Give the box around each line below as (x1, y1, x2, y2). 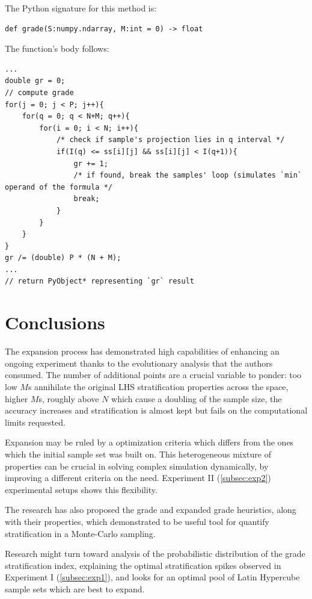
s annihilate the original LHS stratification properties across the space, (28, 380, 289, 393)
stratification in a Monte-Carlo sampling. (5, 527, 156, 539)
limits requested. (5, 415, 66, 428)
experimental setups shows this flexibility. (5, 483, 158, 495)
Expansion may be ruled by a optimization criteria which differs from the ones (5, 436, 294, 448)
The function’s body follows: (5, 42, 109, 55)
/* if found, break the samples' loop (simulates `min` (73, 171, 302, 180)
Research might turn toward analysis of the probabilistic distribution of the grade (5, 547, 305, 560)
